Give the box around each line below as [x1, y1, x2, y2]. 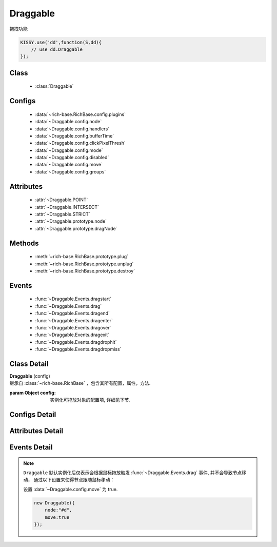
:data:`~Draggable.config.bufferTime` [35, 132, 114, 139]
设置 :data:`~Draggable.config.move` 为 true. [23, 486, 118, 492]
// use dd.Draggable [31, 46, 83, 52]
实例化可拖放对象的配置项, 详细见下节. [50, 397, 131, 403]
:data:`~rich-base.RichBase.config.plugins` [35, 111, 126, 118]
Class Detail [9, 359, 49, 368]
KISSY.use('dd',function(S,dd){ [20, 39, 102, 45]
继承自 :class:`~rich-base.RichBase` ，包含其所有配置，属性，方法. [9, 380, 151, 386]
